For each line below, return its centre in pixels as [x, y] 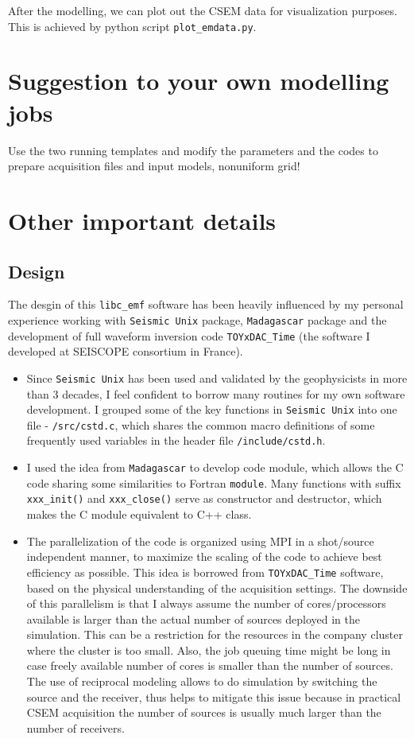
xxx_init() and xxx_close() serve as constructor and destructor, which [204, 498]
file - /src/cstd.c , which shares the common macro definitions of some [201, 424]
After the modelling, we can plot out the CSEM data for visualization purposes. [203, 10]
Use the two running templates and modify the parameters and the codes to [193, 150]
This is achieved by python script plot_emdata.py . [132, 26]
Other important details [142, 220]
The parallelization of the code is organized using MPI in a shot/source [200, 541]
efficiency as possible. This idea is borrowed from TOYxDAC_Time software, [205, 572]
